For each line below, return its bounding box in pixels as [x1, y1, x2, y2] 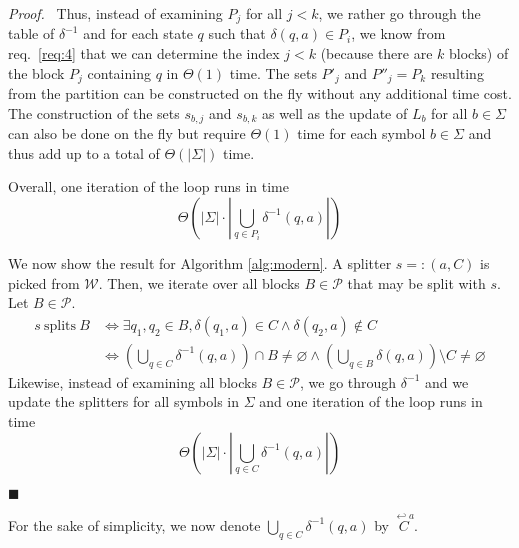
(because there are [320, 43, 433, 64]
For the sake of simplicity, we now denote [8, 514, 261, 535]
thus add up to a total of [8, 142, 160, 163]
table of [8, 23, 55, 44]
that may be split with [347, 272, 486, 293]
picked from [8, 272, 80, 293]
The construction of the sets [8, 102, 180, 123]
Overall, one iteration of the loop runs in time [8, 176, 289, 197]
